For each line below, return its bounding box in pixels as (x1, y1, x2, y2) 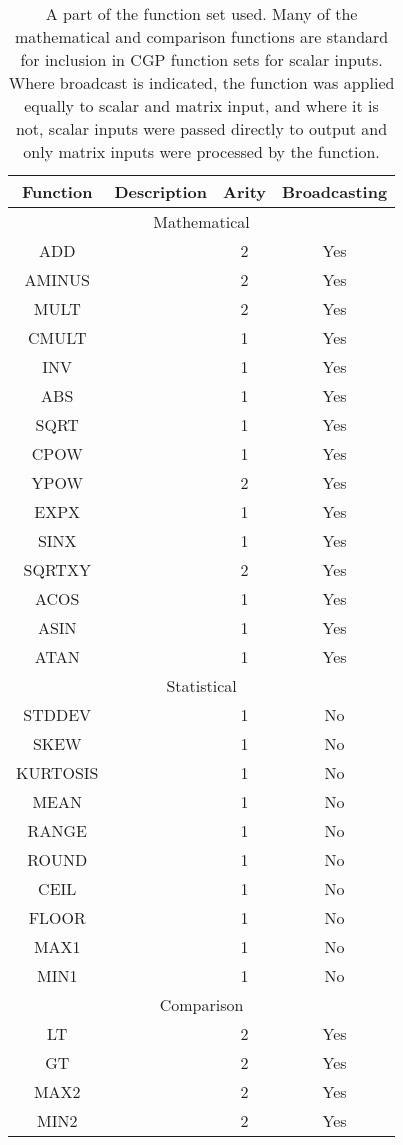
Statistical (166, 674, 237, 697)
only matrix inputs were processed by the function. (23, 140, 380, 163)
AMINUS (24, 268, 90, 291)
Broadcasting (282, 180, 388, 203)
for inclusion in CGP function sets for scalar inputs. (20, 48, 383, 71)
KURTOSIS (16, 761, 99, 784)
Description (114, 180, 208, 203)
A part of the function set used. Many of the (45, 2, 358, 25)
